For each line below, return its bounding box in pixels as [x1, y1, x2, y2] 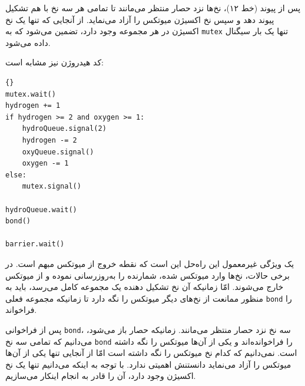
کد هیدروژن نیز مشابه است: [5, 56, 104, 68]
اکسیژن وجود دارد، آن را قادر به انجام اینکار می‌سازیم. [5, 369, 196, 382]
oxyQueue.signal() [22, 147, 94, 156]
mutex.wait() [5, 90, 56, 98]
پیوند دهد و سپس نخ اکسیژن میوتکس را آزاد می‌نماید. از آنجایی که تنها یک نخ [5, 13, 274, 25]
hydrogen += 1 [5, 101, 61, 110]
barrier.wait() [5, 240, 65, 249]
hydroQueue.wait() [5, 205, 77, 214]
